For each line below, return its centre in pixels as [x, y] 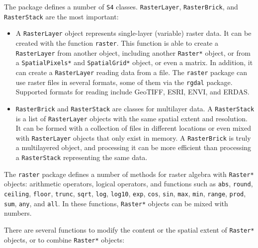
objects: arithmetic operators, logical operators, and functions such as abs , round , [129, 184]
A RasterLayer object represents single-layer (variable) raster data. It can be [133, 33]
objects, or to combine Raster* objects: [64, 239]
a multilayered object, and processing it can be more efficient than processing [133, 147]
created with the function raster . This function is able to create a [117, 42]
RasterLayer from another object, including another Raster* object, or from [133, 52]
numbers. [18, 213]
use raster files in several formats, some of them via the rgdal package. [124, 82]
